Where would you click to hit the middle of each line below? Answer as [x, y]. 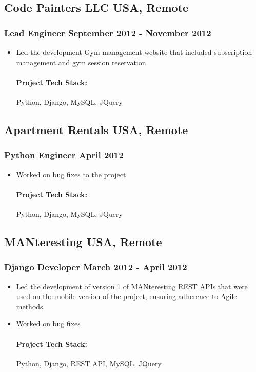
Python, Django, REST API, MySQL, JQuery [89, 363]
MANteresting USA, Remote [83, 241]
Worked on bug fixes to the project [71, 174]
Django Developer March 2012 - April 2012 [96, 267]
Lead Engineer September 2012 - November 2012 [108, 33]
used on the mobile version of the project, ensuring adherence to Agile [126, 296]
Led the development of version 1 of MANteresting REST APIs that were [132, 286]
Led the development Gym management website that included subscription [134, 52]
